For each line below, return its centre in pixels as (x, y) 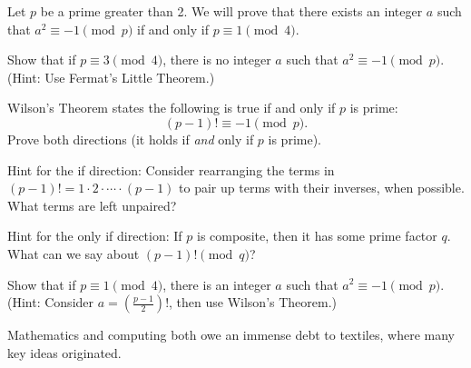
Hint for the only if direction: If (95, 236)
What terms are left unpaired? (92, 205)
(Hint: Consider (51, 302)
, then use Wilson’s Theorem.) (253, 302)
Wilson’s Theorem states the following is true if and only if (172, 108)
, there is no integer (217, 60)
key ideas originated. (64, 352)
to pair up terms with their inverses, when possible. (322, 188)
